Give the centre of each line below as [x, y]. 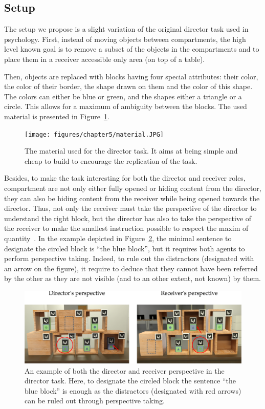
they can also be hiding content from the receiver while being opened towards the [132, 198]
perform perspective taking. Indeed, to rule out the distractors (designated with [129, 258]
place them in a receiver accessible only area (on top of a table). [105, 59]
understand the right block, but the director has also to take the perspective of [128, 218]
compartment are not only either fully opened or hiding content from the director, [133, 188]
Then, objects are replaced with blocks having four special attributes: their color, [131, 76]
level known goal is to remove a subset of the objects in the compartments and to [132, 49]
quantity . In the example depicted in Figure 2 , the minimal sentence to [118, 238]
